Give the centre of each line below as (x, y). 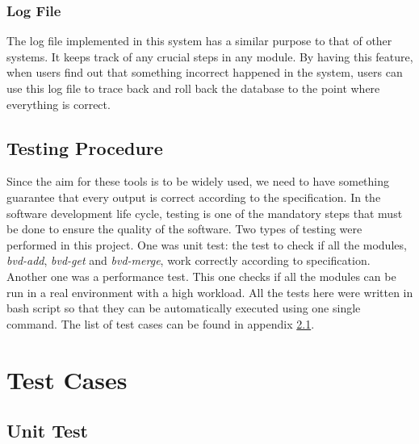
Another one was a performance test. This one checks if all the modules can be (201, 276)
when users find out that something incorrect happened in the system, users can (205, 72)
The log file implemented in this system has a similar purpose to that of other (199, 41)
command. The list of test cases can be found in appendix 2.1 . (161, 323)
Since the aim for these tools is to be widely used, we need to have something (198, 181)
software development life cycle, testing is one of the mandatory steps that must (205, 213)
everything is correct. (59, 104)
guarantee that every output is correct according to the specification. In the (194, 197)
